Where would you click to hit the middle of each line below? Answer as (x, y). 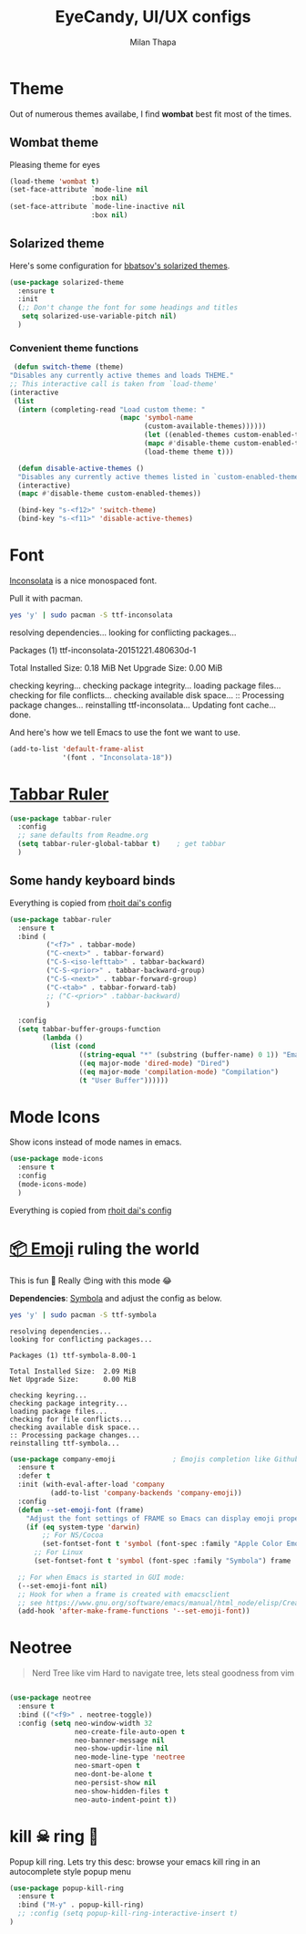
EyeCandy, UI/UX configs (153, 17)
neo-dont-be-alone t (113, 1774)
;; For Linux (58, 1552)
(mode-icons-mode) (53, 1184)
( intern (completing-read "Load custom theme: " (112, 409)
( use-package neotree (51, 1698)
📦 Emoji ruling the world (105, 1249)
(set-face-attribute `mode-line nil (79, 190)
